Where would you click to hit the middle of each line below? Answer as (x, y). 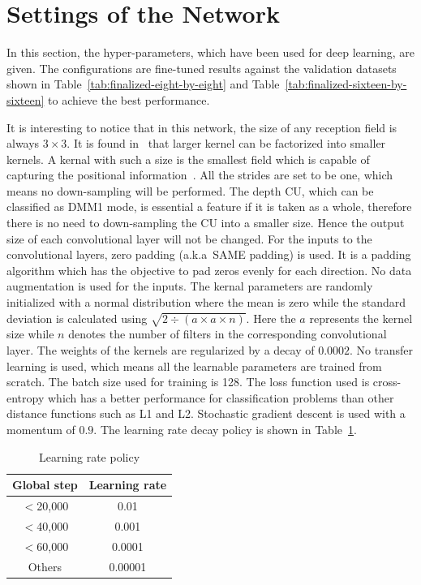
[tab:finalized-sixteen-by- (346, 84)
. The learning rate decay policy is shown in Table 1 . (225, 429)
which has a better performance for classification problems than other (221, 397)
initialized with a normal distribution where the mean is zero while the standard (206, 302)
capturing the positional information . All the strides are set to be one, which (200, 175)
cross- (387, 382)
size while (30, 334)
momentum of (41, 429)
